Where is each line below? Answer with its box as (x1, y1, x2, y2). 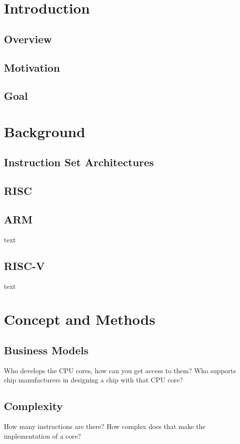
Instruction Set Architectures (4, 155, 154, 170)
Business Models (4, 343, 89, 358)
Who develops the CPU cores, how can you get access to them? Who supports (4, 365, 236, 375)
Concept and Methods (4, 309, 155, 329)
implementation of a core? (4, 430, 81, 441)
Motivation (4, 60, 60, 75)
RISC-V (4, 258, 45, 273)
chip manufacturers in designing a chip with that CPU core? (4, 375, 183, 385)
